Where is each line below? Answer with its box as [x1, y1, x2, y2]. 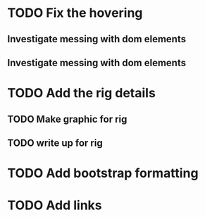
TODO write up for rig [7, 137, 104, 149]
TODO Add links [7, 197, 102, 213]
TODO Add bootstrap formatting [7, 166, 199, 181]
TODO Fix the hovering [7, 5, 143, 21]
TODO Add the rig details [7, 85, 156, 101]
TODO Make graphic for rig [7, 113, 128, 125]
